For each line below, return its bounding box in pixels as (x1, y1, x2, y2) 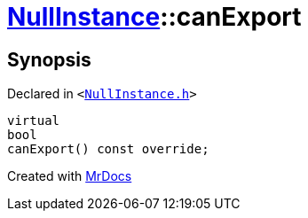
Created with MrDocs (7, 168, 132, 184)
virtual (7, 113, 60, 128)
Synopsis (7, 48, 91, 71)
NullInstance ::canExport (7, 2, 302, 32)
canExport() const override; (7, 142, 209, 157)
